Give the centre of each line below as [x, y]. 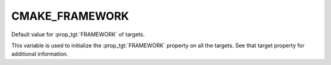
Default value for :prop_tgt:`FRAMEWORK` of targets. [78, 34]
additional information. [40, 54]
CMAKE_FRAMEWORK [70, 16]
